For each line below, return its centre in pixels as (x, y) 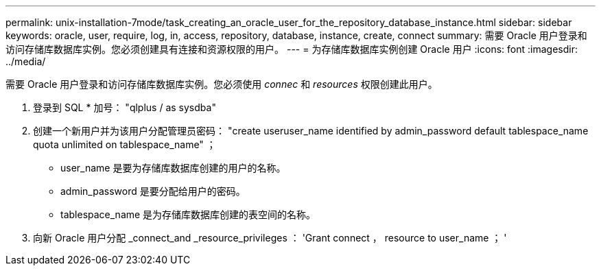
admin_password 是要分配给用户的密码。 (153, 191)
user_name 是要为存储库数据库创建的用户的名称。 (173, 168)
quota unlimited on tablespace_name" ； (125, 144)
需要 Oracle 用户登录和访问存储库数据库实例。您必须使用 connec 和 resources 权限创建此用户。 (222, 84)
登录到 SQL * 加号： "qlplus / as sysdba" (125, 107)
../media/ (26, 61)
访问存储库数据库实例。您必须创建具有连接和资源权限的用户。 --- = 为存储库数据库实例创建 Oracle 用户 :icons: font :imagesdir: (292, 49)
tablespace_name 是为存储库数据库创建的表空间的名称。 (188, 214)
